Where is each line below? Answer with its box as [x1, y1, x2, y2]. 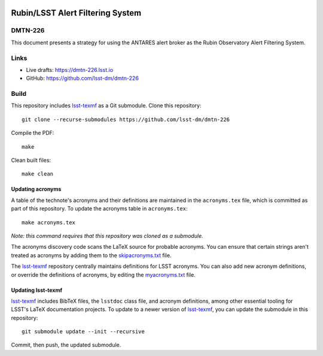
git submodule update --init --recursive [22, 328, 145, 335]
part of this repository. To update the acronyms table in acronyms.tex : [11, 205, 188, 212]
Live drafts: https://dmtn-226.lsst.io [26, 66, 114, 73]
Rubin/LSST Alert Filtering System [11, 8, 142, 18]
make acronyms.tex [22, 219, 76, 226]
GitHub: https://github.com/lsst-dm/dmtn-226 [26, 75, 139, 82]
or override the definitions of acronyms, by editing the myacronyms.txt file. [11, 271, 196, 278]
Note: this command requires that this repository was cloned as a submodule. [11, 232, 203, 239]
